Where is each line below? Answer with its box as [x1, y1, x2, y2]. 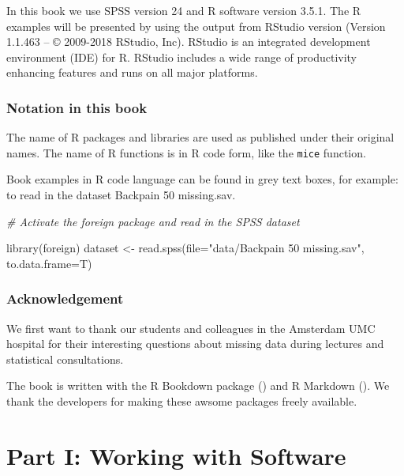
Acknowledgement [6, 289, 124, 308]
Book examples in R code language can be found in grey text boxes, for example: [6, 171, 398, 187]
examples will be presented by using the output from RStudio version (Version [6, 17, 386, 34]
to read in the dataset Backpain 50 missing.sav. [6, 187, 236, 203]
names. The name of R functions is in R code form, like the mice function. [6, 144, 366, 161]
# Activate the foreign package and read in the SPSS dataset [6, 213, 300, 229]
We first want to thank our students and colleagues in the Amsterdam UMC [6, 319, 376, 336]
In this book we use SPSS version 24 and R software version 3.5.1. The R [6, 2, 361, 18]
